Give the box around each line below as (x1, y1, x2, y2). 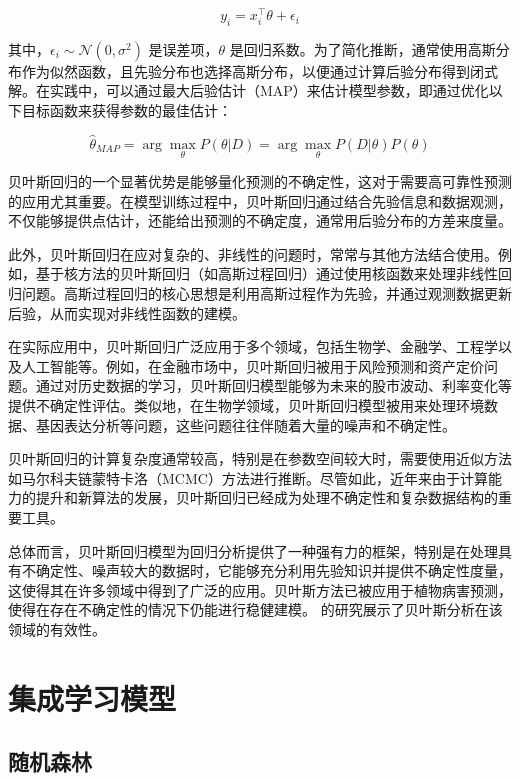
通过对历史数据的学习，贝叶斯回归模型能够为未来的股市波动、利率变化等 (35, 375, 512, 396)
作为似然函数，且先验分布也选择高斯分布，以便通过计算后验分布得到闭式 (21, 60, 498, 81)
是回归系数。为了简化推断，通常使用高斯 (229, 38, 496, 59)
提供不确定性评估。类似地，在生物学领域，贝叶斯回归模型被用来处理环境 (8, 395, 484, 416)
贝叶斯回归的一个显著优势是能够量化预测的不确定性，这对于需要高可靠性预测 (8, 171, 512, 192)
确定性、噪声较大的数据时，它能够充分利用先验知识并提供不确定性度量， (35, 560, 512, 581)
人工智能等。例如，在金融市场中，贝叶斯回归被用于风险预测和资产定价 (21, 355, 484, 376)
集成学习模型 (8, 677, 177, 718)
